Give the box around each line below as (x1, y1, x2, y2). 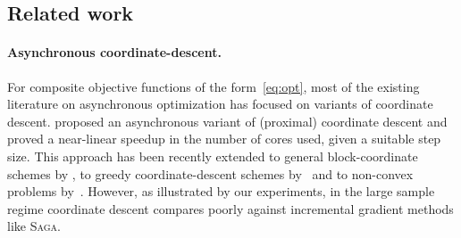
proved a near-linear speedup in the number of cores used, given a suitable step (7, 129, 441, 148)
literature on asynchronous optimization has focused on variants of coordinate (7, 94, 433, 113)
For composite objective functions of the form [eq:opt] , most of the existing (7, 77, 420, 95)
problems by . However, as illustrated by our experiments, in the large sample (7, 182, 435, 201)
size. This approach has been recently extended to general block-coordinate (7, 146, 418, 165)
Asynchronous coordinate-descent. (7, 43, 222, 62)
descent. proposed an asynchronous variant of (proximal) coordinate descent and (7, 111, 448, 130)
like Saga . (7, 217, 61, 235)
